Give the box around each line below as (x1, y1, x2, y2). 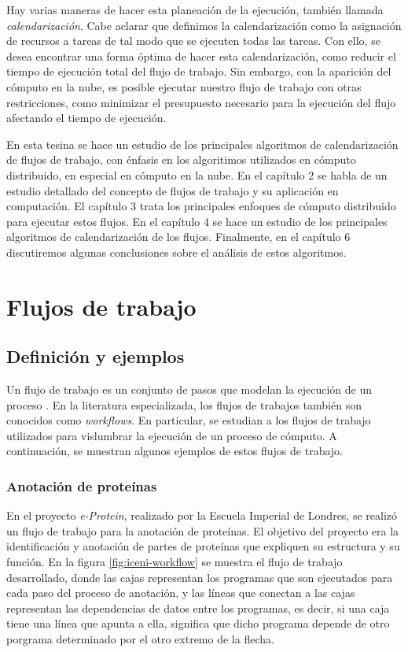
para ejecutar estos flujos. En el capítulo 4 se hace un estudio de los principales (6, 213, 388, 229)
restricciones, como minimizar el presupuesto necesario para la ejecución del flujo (6, 94, 396, 110)
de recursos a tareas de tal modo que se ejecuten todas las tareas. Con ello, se (6, 32, 380, 49)
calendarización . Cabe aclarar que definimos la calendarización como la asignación (6, 17, 402, 33)
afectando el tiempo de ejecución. (6, 109, 167, 126)
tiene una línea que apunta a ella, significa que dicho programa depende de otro (6, 615, 390, 632)
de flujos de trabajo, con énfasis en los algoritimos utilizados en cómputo (6, 151, 356, 168)
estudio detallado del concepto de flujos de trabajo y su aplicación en (6, 182, 339, 198)
